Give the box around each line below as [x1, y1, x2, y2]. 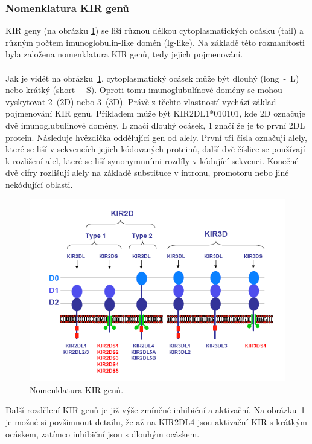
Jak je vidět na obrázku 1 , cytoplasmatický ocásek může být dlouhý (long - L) [5, 71, 299, 84]
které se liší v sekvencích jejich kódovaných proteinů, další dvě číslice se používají [5, 143, 305, 155]
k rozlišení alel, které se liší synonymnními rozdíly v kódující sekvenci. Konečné [5, 154, 299, 167]
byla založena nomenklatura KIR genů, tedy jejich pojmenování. [5, 48, 243, 60]
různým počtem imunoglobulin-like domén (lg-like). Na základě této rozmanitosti [5, 36, 305, 48]
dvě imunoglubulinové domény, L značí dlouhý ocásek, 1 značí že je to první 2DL [5, 118, 305, 131]
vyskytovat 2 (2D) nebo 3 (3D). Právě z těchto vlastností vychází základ [5, 95, 276, 108]
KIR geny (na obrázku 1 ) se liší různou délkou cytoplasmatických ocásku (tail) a [5, 24, 304, 37]
